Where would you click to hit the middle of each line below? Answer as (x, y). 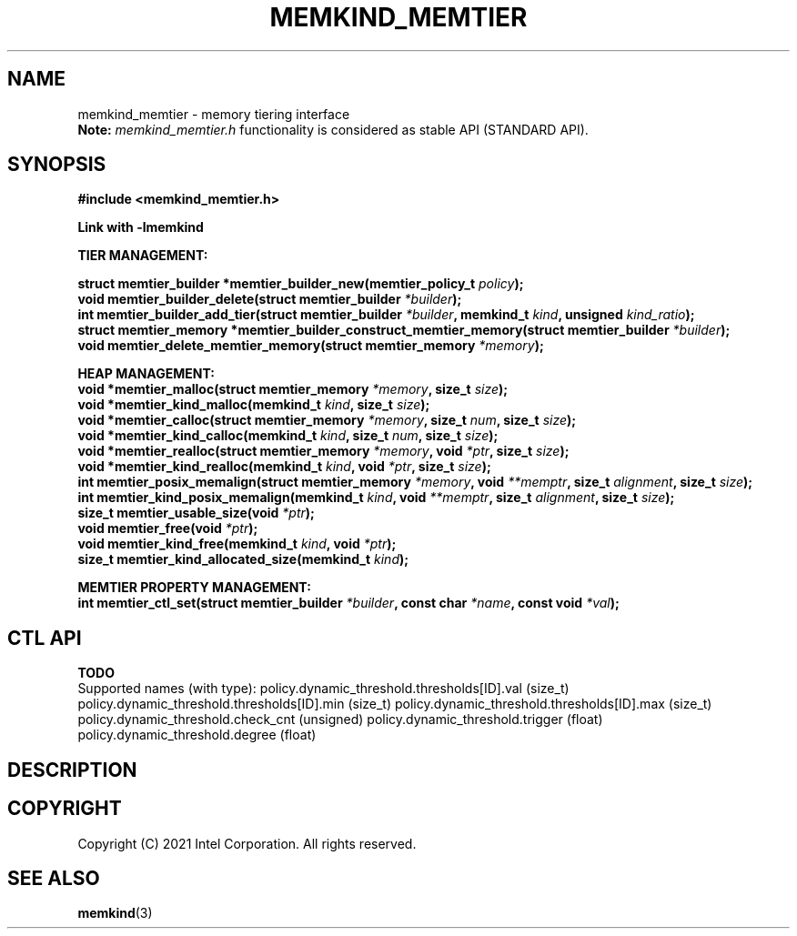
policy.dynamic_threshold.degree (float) (197, 735)
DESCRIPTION (72, 770)
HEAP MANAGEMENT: (146, 374)
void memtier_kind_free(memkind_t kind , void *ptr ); (237, 544)
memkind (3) (115, 913)
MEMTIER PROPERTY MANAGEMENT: (194, 588)
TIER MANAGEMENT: (143, 256)
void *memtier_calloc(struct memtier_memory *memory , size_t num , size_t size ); (327, 420)
